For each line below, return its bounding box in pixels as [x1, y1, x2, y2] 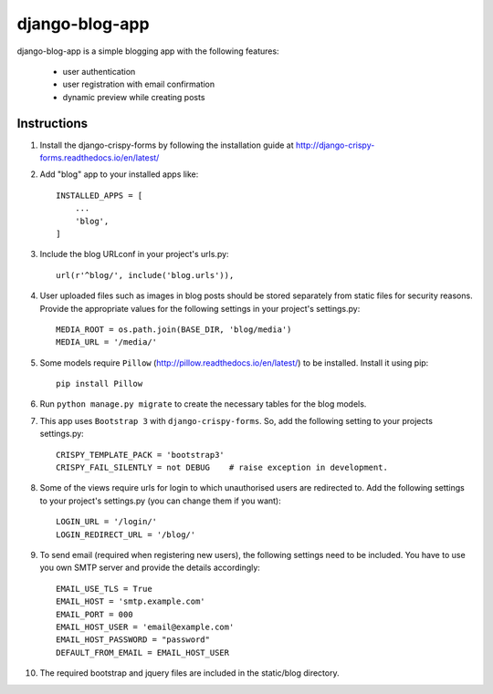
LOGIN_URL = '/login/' [56, 516, 158, 527]
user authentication [62, 66, 136, 77]
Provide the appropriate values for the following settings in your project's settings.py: [39, 303, 361, 314]
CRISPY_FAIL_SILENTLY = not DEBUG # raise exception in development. [56, 462, 388, 473]
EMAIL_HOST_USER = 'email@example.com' [56, 621, 235, 632]
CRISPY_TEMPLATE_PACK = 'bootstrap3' [56, 450, 226, 460]
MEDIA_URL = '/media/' [56, 337, 158, 347]
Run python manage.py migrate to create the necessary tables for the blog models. [39, 399, 367, 409]
